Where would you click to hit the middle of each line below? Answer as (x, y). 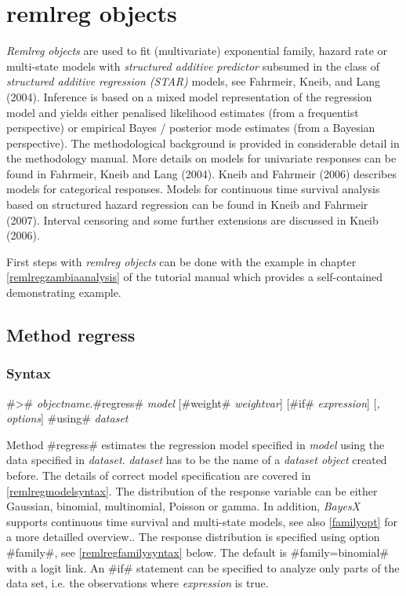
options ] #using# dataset (67, 418)
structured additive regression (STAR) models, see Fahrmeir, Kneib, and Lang (193, 81)
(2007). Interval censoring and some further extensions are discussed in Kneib (192, 219)
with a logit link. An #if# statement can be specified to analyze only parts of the (203, 567)
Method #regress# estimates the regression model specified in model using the (196, 444)
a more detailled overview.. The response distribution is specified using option (193, 537)
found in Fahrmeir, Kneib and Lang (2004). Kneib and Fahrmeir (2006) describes (202, 173)
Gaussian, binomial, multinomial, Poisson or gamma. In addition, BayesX (183, 506)
